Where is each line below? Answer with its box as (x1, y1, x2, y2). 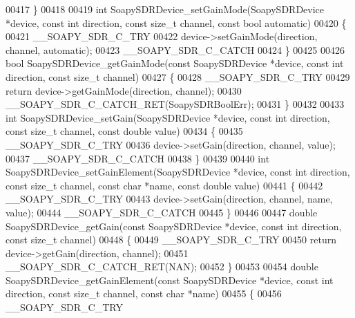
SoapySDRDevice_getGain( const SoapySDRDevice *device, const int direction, (6, 218, 342, 233)
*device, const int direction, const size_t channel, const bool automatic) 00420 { (6, 15, 347, 30)
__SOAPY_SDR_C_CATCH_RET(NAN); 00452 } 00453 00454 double (6, 259, 318, 274)
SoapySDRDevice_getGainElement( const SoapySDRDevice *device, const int (6, 272, 334, 287)
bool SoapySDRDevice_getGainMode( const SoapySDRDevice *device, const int (6, 56, 344, 71)
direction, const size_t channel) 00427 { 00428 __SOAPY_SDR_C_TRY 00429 (6, 69, 350, 84)
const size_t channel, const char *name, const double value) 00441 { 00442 (6, 178, 323, 192)
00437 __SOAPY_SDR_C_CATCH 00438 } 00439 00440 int (6, 151, 270, 165)
